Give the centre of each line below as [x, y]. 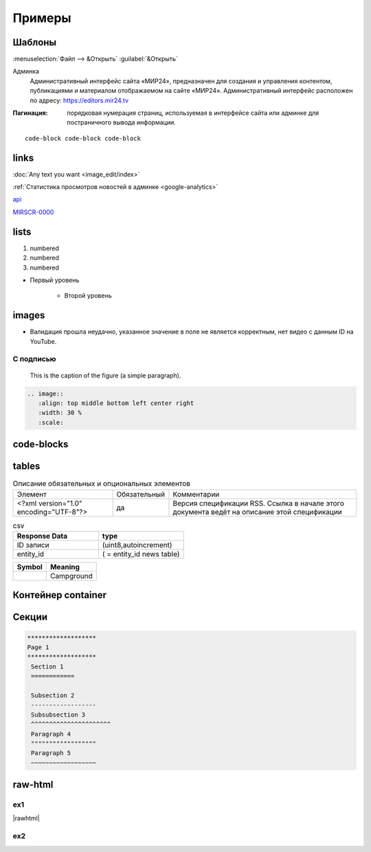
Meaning [65, 567]
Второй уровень [88, 296]
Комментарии [196, 494]
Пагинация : [30, 113]
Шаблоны [35, 42]
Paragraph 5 [51, 753]
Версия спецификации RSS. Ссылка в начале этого [259, 503]
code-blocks [41, 445]
